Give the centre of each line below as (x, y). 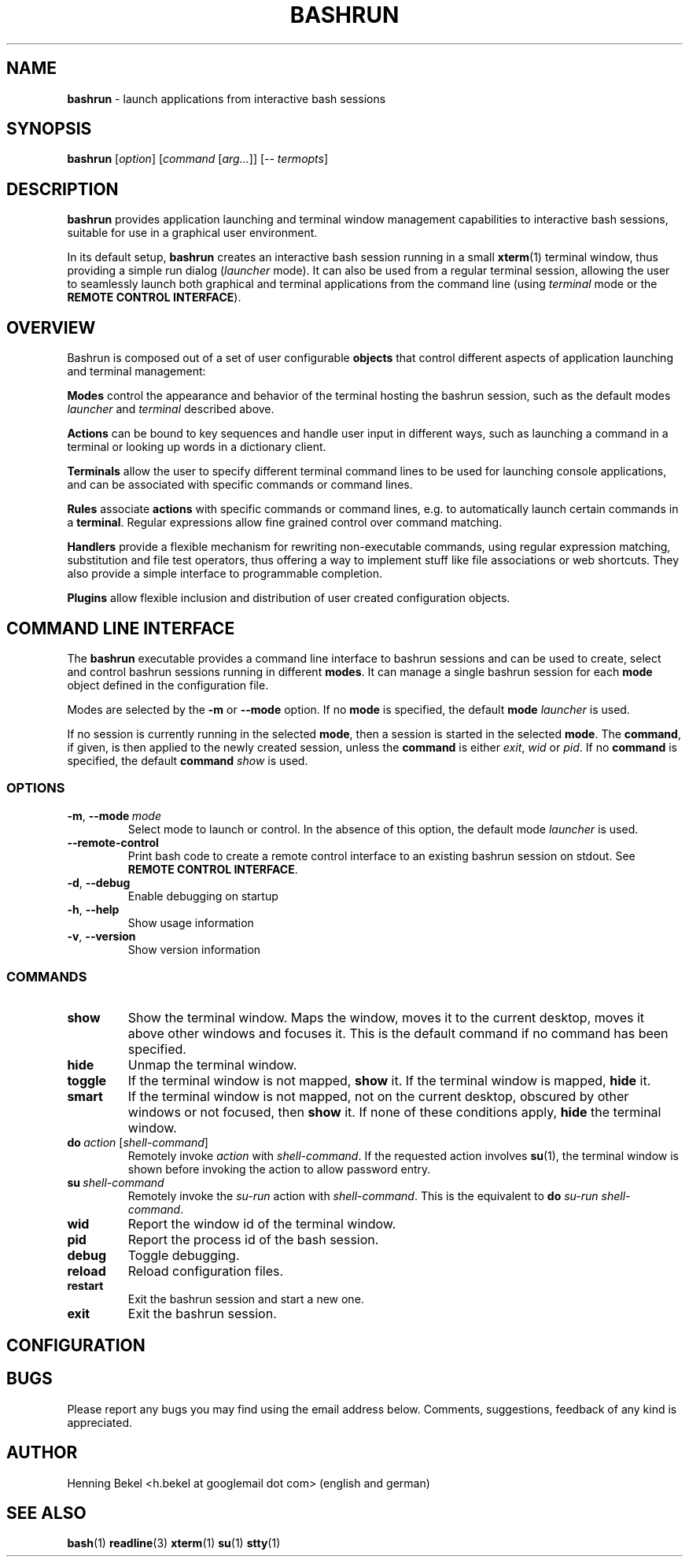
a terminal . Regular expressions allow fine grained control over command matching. (285, 523)
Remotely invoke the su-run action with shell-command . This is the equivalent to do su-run (363, 1196)
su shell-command (116, 1183)
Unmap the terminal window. (212, 1065)
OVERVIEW (51, 327)
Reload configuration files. (206, 1271)
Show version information (194, 949)
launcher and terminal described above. (171, 409)
